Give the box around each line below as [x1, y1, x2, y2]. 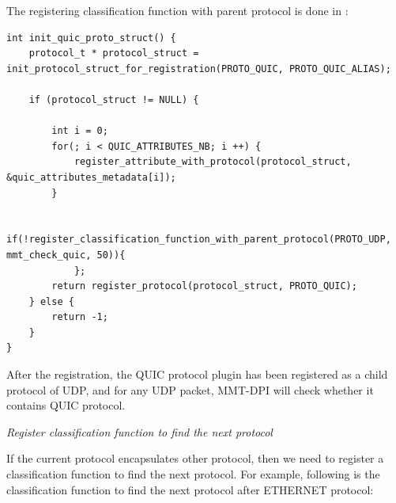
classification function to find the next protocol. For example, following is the [6, 466, 380, 482]
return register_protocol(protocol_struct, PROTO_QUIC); [51, 280, 357, 292]
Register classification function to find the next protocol [6, 423, 273, 440]
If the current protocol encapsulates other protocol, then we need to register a [6, 450, 384, 467]
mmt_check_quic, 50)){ [6, 249, 126, 261]
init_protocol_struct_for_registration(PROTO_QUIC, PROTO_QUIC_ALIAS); [6, 63, 391, 74]
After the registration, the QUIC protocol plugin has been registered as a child [6, 366, 388, 383]
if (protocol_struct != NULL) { [28, 93, 199, 105]
